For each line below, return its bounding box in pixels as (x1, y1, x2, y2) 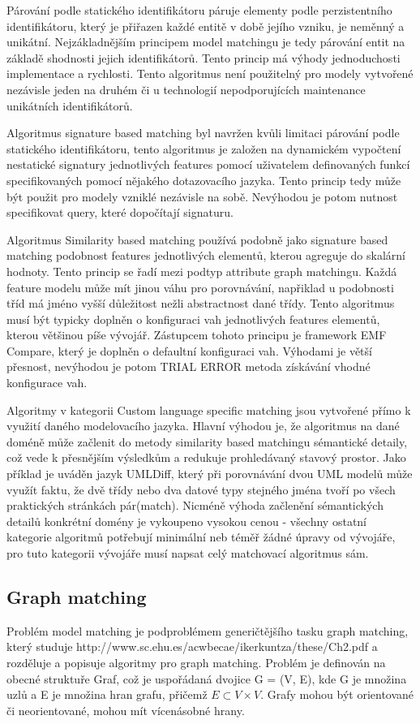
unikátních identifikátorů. (6, 97, 133, 114)
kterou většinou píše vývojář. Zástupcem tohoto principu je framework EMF (6, 326, 387, 343)
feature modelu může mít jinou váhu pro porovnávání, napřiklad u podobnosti (6, 278, 394, 295)
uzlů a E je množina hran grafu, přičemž (6, 686, 208, 703)
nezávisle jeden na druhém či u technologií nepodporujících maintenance (6, 80, 366, 97)
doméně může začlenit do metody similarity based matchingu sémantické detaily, (6, 433, 408, 450)
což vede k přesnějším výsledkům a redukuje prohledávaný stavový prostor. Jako (6, 449, 406, 466)
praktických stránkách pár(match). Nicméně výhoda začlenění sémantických (6, 497, 384, 514)
